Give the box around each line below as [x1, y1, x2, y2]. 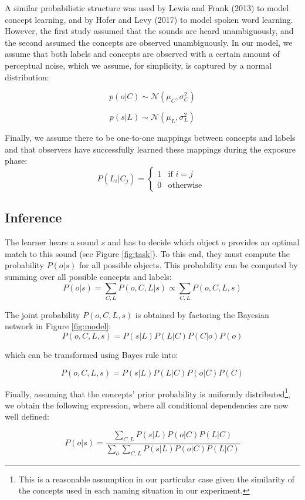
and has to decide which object [107, 236, 219, 248]
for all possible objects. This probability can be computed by [79, 259, 298, 271]
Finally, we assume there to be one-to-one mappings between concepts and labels [5, 131, 296, 144]
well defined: [5, 410, 49, 423]
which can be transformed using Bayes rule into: [5, 349, 178, 361]
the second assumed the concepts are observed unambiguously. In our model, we [5, 36, 293, 48]
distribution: [5, 70, 49, 83]
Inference [5, 208, 62, 227]
